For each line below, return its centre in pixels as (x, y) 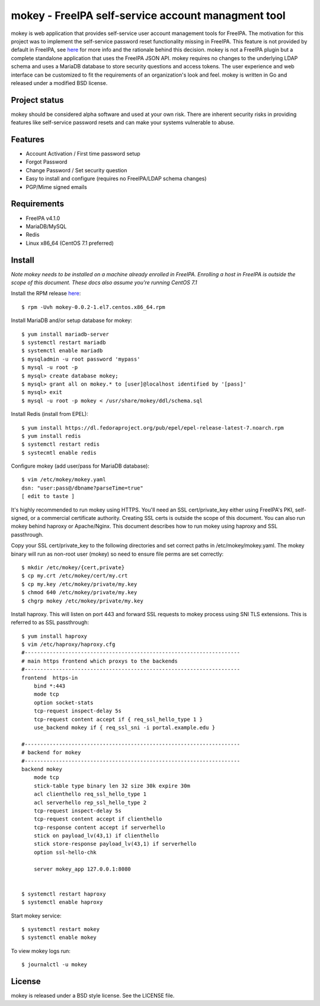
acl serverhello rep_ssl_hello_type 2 (90, 802)
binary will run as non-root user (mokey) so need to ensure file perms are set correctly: (117, 554)
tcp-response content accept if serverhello (99, 827)
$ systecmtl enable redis (59, 452)
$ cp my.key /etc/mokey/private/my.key (79, 584)
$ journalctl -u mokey (55, 965)
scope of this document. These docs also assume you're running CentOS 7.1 (104, 283)
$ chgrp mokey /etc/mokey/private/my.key (82, 601)
